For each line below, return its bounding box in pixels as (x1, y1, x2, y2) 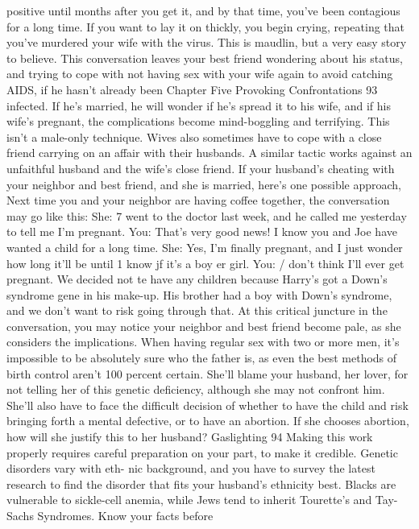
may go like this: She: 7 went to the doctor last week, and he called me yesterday (6, 207, 407, 224)
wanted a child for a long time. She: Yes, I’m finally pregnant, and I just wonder (6, 238, 403, 255)
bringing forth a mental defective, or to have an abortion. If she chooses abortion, (6, 412, 409, 429)
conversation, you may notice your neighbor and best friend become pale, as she (6, 317, 401, 334)
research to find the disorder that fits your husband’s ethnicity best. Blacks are (6, 475, 396, 492)
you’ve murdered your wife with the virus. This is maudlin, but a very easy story (6, 34, 407, 51)
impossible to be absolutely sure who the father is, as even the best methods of (6, 349, 397, 366)
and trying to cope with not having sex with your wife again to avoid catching (6, 65, 393, 82)
